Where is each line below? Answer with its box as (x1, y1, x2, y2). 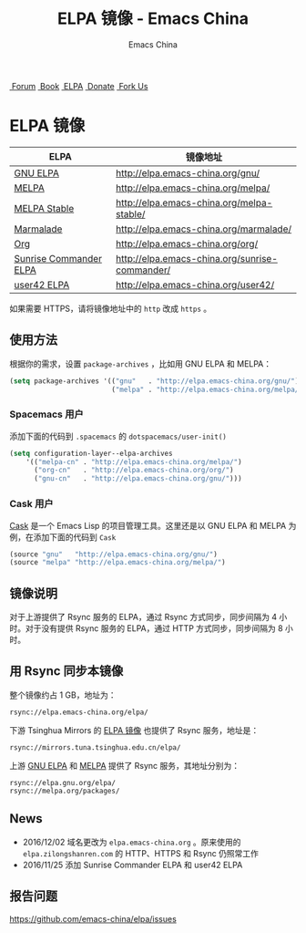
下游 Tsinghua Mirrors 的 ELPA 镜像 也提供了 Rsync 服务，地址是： (9, 724, 260, 735)
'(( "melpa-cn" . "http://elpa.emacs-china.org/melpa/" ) (25, 457, 243, 466)
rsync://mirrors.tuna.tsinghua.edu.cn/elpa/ (9, 742, 181, 752)
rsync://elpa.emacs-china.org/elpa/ (9, 708, 148, 717)
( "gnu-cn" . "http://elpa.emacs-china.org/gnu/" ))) (33, 474, 243, 483)
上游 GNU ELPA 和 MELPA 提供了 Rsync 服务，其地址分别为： (9, 760, 240, 771)
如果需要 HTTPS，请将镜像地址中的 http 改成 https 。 (9, 303, 212, 314)
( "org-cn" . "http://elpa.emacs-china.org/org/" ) (33, 466, 234, 475)
